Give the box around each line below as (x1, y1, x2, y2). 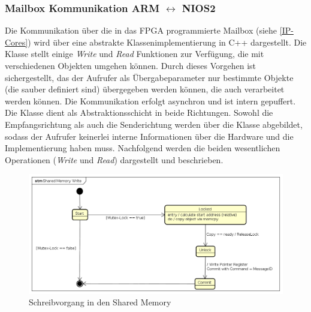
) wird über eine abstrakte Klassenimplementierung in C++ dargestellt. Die (28, 35, 307, 48)
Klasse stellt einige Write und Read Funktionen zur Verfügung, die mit (5, 47, 264, 60)
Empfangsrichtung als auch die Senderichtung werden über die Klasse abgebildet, (5, 118, 303, 130)
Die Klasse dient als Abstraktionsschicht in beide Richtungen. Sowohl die (5, 106, 273, 119)
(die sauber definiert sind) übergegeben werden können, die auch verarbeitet (5, 83, 285, 95)
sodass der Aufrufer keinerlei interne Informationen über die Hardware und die (5, 130, 294, 142)
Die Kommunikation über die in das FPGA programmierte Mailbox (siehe (5, 24, 277, 37)
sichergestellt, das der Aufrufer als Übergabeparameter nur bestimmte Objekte (5, 71, 294, 83)
